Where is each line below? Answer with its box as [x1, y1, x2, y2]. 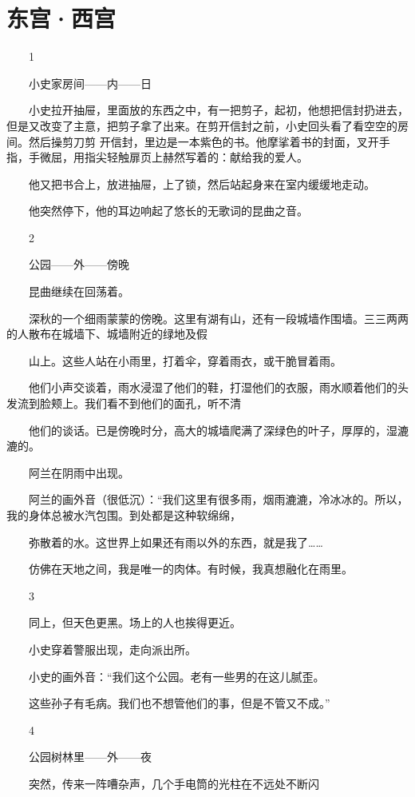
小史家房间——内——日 [28, 74, 152, 91]
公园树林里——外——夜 [28, 748, 152, 765]
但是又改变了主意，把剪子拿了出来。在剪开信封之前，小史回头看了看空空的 [6, 117, 397, 133]
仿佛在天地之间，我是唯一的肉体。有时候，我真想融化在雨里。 [28, 560, 353, 577]
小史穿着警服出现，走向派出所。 [28, 640, 196, 657]
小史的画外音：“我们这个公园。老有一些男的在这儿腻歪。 [28, 667, 325, 684]
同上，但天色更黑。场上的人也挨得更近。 [28, 614, 241, 631]
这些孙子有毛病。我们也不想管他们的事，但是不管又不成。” [28, 695, 330, 711]
